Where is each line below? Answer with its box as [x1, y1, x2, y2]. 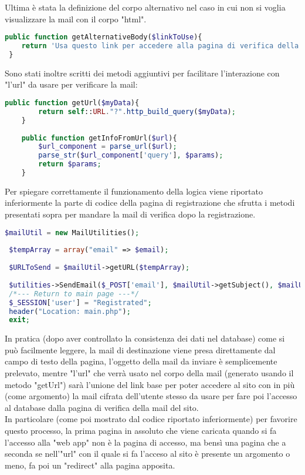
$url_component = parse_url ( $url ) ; [38, 142, 177, 151]
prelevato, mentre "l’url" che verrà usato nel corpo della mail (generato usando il [5, 367, 294, 379]
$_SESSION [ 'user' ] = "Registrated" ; [9, 298, 152, 307]
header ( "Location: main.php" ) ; [9, 307, 131, 316]
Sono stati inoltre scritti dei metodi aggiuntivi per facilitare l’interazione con [5, 66, 280, 79]
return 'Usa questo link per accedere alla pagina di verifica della [21, 42, 299, 51]
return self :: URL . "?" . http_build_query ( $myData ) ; [38, 107, 236, 116]
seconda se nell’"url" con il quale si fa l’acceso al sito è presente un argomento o [5, 447, 290, 460]
